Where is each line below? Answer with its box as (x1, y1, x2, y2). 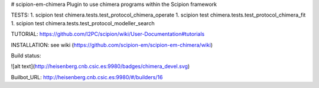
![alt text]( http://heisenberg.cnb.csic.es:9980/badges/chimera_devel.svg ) (11, 63, 190, 70)
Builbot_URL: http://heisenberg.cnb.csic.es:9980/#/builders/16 (11, 73, 163, 80)
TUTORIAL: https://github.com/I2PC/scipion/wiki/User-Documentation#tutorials (11, 31, 205, 38)
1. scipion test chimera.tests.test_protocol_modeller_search (11, 19, 155, 26)
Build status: (11, 52, 41, 59)
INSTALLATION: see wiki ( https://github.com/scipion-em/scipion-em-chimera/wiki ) (11, 41, 213, 48)
